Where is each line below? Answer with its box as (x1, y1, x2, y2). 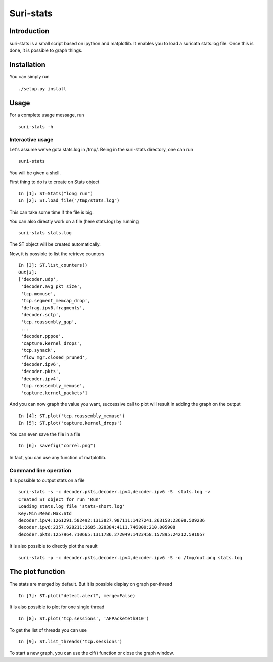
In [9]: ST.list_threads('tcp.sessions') (18, 639, 122, 645)
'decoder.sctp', (21, 312, 61, 318)
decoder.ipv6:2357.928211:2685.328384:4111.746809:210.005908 (18, 524, 176, 530)
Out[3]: (18, 269, 37, 275)
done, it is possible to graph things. (9, 47, 83, 53)
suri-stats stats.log (18, 230, 72, 236)
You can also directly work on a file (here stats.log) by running (9, 218, 139, 224)
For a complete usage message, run (9, 112, 84, 118)
